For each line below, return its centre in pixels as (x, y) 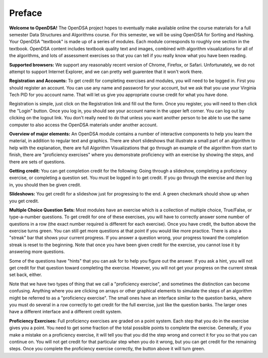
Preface (26, 13)
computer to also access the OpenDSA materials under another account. (83, 125)
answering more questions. (37, 252)
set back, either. (26, 275)
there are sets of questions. (37, 162)
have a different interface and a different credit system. (66, 312)
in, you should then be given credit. (45, 184)
